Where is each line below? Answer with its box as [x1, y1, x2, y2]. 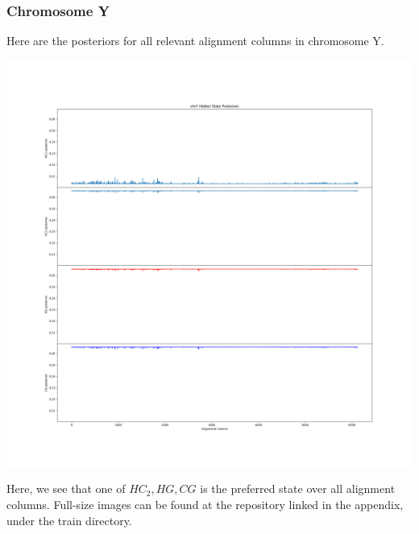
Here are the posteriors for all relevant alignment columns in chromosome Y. [6, 32, 384, 49]
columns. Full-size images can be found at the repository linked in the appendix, [6, 496, 404, 512]
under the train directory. [6, 511, 132, 528]
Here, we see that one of [6, 480, 126, 497]
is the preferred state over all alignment [200, 480, 396, 497]
